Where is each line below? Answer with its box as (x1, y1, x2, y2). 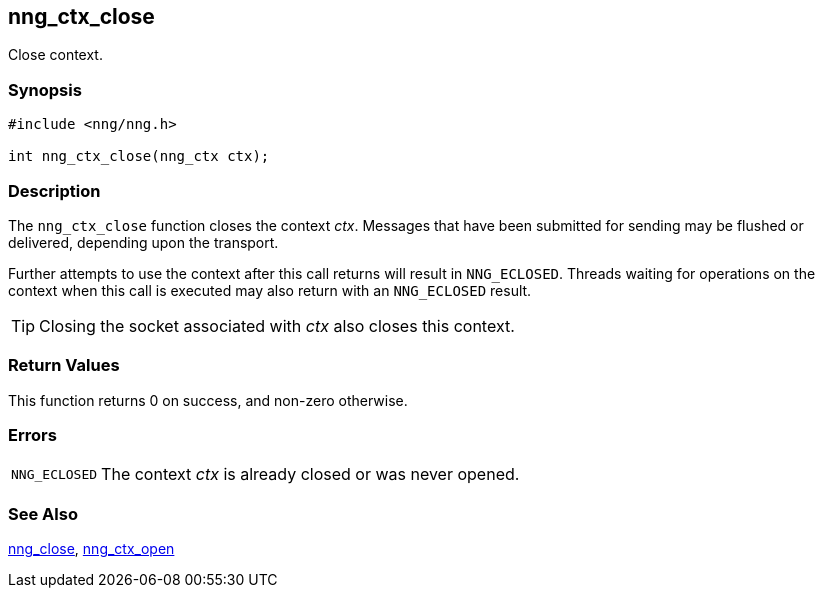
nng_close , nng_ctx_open (8, 540, 175, 558)
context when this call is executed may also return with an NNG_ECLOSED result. (8, 281, 532, 299)
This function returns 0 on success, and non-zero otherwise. (8, 391, 408, 409)
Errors (8, 425, 57, 446)
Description (8, 180, 101, 201)
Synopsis (8, 79, 82, 100)
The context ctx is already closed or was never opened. (101, 464, 520, 485)
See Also (8, 503, 78, 524)
